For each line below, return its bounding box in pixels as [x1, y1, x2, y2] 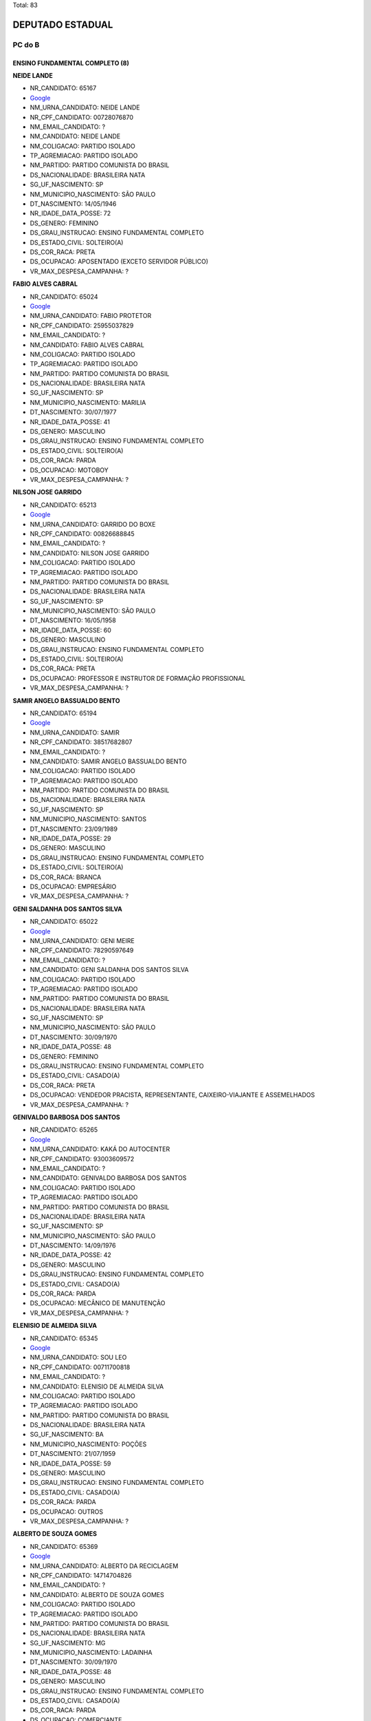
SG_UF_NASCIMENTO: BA [30, 1430, 104, 1439]
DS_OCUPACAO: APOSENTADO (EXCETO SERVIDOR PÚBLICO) [30, 257, 209, 266]
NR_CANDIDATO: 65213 [30, 500, 97, 509]
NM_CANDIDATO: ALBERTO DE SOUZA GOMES [30, 1590, 165, 1598]
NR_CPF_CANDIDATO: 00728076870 [30, 113, 134, 121]
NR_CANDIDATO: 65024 [30, 293, 98, 301]
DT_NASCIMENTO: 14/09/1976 [30, 1241, 116, 1249]
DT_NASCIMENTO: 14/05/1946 [30, 200, 117, 208]
